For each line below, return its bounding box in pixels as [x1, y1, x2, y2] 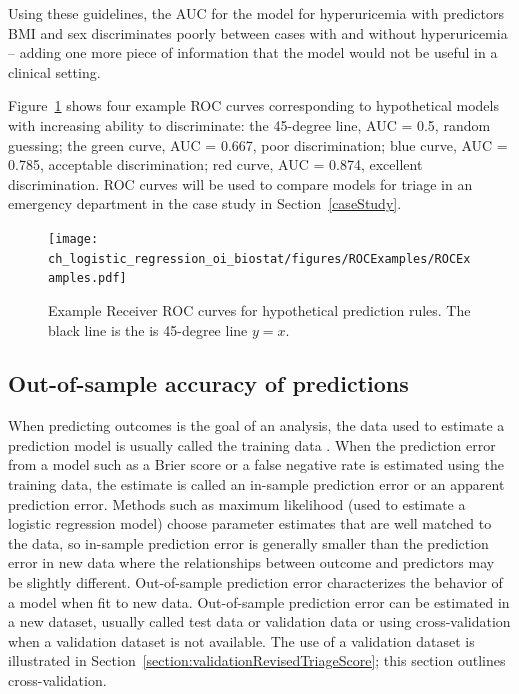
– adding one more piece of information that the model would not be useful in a [8, 42, 498, 63]
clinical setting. [8, 61, 101, 82]
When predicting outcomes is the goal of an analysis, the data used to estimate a [8, 415, 505, 436]
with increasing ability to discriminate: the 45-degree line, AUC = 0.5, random [8, 114, 491, 135]
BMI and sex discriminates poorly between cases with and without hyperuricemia [8, 22, 508, 43]
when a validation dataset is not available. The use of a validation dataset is [8, 630, 475, 651]
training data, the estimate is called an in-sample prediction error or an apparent [8, 474, 505, 495]
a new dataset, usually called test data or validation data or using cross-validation [8, 611, 511, 632]
